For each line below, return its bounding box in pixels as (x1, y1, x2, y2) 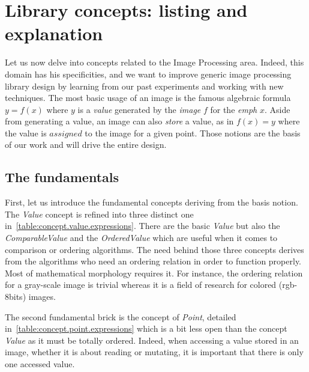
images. (28, 290, 56, 303)
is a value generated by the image (77, 103, 201, 115)
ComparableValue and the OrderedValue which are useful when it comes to (5, 231, 278, 244)
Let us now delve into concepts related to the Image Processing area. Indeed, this (5, 56, 304, 69)
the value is (5, 126, 47, 139)
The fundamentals (5, 168, 119, 186)
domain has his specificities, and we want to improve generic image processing (5, 67, 292, 80)
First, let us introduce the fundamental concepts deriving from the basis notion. (5, 196, 298, 209)
